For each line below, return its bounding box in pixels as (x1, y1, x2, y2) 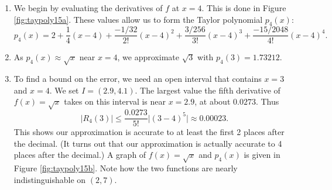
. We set (49, 84, 79, 96)
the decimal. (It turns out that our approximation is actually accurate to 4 (13, 137, 282, 149)
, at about (194, 95, 231, 108)
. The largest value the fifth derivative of (135, 84, 280, 96)
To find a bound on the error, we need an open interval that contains (13, 72, 262, 85)
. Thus (255, 95, 279, 108)
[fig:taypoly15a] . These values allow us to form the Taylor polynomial (13, 13, 263, 25)
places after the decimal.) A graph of (13, 148, 146, 161)
